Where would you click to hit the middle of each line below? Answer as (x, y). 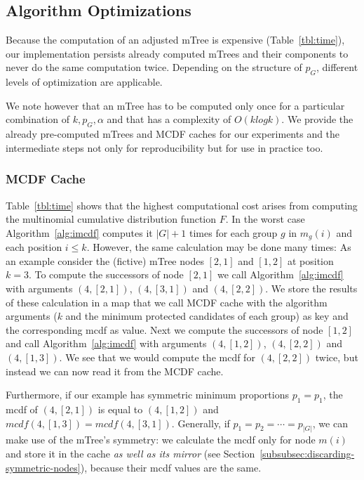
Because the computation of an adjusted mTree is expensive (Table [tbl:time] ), (175, 40)
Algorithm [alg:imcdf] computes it (79, 232)
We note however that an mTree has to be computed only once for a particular (175, 105)
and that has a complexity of (169, 119)
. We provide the (317, 119)
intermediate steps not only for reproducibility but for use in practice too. (164, 147)
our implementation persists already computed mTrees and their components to (177, 53)
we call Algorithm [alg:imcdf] (280, 274)
